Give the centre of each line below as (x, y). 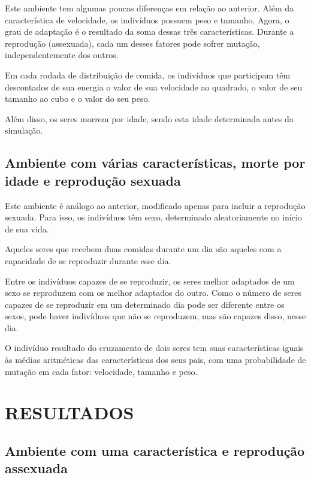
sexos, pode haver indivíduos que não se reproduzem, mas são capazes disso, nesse (155, 316)
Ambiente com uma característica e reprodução (155, 451)
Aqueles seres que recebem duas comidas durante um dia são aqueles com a (143, 249)
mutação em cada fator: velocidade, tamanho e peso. (101, 371)
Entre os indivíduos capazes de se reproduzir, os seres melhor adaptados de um (150, 281)
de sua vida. (27, 229)
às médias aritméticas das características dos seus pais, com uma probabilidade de (155, 360)
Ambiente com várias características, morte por (155, 163)
